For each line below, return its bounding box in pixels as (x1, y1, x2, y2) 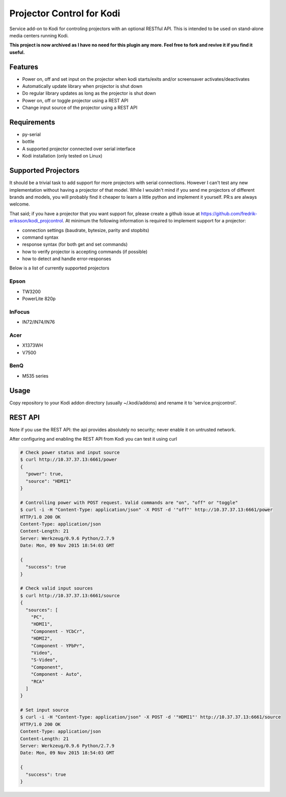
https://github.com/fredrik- (200, 210, 257, 217)
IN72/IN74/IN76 (22, 319, 56, 325)
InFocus (9, 308, 30, 315)
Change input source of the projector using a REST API (22, 105, 138, 111)
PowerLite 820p (22, 295, 56, 302)
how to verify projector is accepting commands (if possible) (22, 248, 148, 255)
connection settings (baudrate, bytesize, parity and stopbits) (22, 227, 149, 233)
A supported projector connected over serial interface (22, 146, 136, 152)
